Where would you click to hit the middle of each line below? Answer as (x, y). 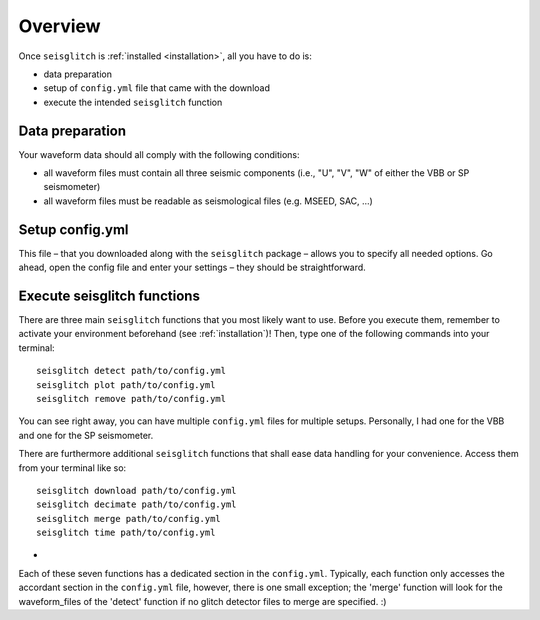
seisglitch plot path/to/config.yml (126, 384)
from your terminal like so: (72, 467)
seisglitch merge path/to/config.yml (129, 518)
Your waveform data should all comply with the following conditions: (159, 154)
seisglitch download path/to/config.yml (136, 490)
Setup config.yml (73, 229)
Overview (59, 26)
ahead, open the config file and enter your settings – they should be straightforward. (192, 267)
